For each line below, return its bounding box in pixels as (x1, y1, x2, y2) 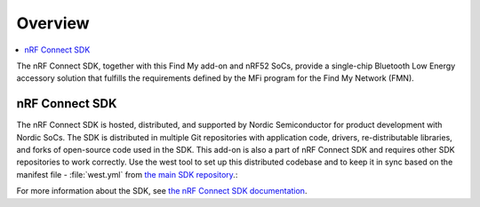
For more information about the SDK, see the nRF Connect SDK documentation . (16, 186, 308, 196)
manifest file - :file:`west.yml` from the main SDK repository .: (16, 169, 238, 179)
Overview (16, 13, 90, 33)
